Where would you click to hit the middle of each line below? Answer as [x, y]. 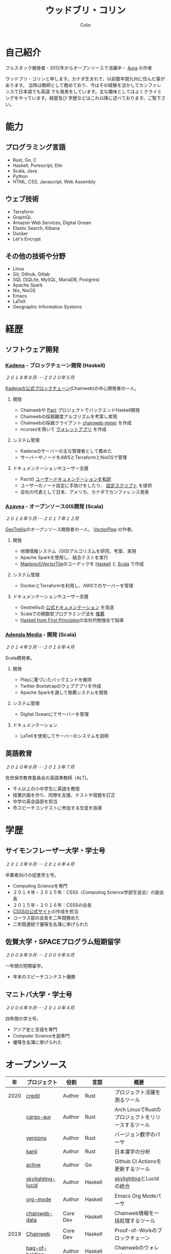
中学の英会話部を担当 [35, 801]
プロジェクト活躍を [137, 1092]
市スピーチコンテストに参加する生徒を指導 [57, 808]
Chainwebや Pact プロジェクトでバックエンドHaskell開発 [80, 410]
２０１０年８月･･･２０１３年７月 [40, 767]
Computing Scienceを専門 [40, 886]
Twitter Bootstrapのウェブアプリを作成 [61, 686]
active [33, 1165]
